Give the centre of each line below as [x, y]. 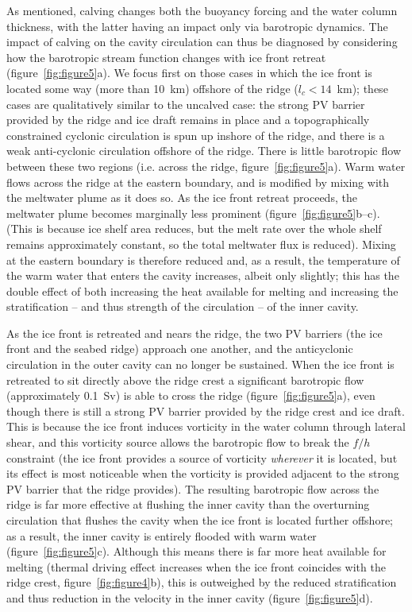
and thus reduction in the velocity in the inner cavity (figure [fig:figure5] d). [190, 597]
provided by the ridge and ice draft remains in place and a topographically [188, 120]
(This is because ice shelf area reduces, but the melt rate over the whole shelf [194, 229]
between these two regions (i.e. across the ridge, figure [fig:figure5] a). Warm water [206, 166]
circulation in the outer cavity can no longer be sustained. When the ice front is [200, 364]
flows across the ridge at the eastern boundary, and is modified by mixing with [198, 182]
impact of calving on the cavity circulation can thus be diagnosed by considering [202, 42]
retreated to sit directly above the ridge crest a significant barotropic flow [185, 380]
